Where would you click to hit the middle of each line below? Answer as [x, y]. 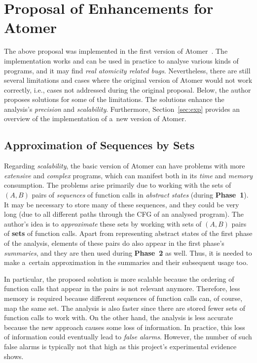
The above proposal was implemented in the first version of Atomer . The [116, 51]
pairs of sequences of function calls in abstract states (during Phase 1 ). [140, 195]
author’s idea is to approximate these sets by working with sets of [103, 223]
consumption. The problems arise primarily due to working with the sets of [118, 185]
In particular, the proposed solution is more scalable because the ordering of [119, 279]
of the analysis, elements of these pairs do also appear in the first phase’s [114, 243]
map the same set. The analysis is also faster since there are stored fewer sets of [125, 308]
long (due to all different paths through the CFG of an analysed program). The [124, 214]
